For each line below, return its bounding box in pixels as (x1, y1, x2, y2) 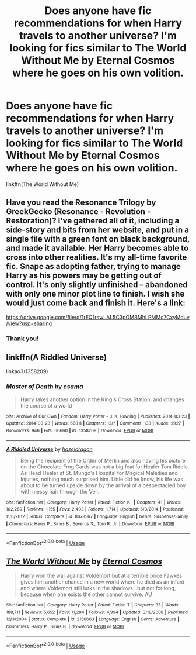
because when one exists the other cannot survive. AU (20, 591, 153, 598)
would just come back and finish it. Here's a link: (6, 298, 185, 308)
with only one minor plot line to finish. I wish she (6, 289, 185, 299)
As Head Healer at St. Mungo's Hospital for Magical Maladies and (20, 469, 178, 476)
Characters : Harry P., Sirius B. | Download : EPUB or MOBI (6, 623, 124, 629)
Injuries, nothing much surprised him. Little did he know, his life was (20, 475, 184, 482)
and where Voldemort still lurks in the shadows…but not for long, (20, 584, 176, 591)
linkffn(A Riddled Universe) (6, 353, 107, 363)
